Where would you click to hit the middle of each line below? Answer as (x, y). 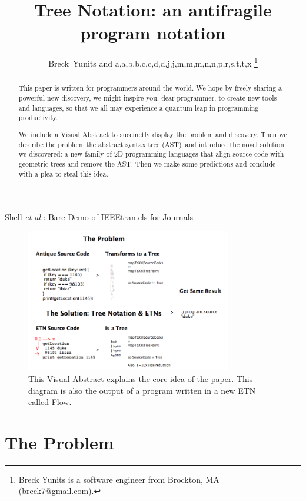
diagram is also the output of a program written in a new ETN (142, 390)
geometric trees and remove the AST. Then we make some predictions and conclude (147, 163)
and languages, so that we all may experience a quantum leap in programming (139, 107)
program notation (153, 33)
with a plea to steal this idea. (63, 173)
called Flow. (50, 402)
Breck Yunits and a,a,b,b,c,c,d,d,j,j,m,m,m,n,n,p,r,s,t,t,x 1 (153, 62)
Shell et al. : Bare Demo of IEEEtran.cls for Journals (99, 217)
